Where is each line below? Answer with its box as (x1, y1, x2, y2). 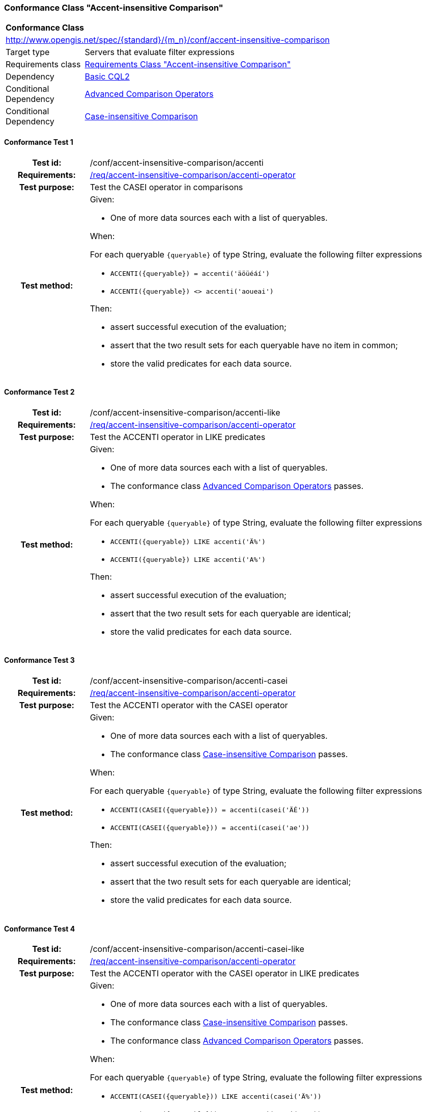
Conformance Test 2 (4, 387, 75, 397)
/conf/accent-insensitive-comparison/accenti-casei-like (90, 944, 304, 954)
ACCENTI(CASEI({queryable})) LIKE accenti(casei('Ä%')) (110, 1093, 322, 1101)
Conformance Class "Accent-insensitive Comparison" (4, 3, 223, 13)
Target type (6, 47, 50, 58)
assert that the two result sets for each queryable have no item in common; (110, 340, 398, 350)
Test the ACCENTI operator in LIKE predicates (90, 431, 266, 442)
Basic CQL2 (84, 71, 130, 82)
